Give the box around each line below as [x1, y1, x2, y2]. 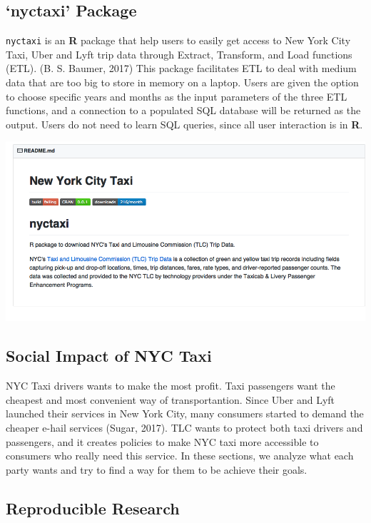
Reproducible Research [6, 497, 180, 519]
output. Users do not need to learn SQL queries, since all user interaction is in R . [6, 116, 363, 131]
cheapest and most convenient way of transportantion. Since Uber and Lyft [6, 392, 335, 407]
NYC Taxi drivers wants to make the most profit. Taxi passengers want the [6, 378, 335, 393]
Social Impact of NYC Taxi [6, 345, 212, 367]
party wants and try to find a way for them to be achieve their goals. [6, 462, 308, 477]
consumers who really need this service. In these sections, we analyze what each [6, 448, 354, 463]
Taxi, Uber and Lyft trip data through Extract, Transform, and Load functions [6, 46, 352, 61]
